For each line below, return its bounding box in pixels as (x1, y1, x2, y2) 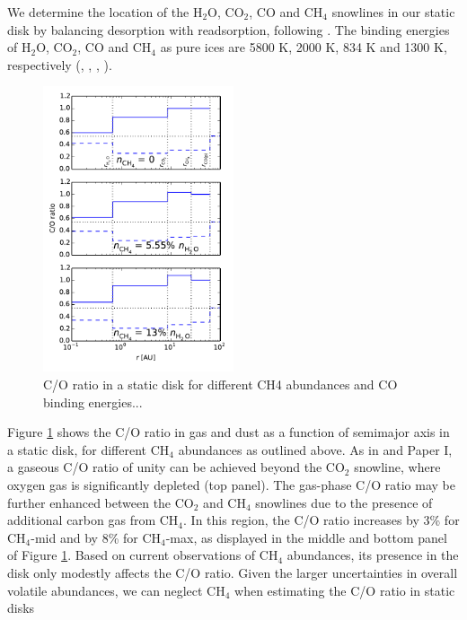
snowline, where (354, 458, 441, 476)
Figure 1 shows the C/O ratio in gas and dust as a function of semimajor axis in (7, 423, 450, 441)
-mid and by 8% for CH (31, 528, 162, 546)
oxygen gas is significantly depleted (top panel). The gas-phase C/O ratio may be (7, 475, 455, 493)
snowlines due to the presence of (255, 493, 433, 511)
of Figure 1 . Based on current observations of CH (7, 546, 278, 564)
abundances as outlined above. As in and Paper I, (178, 440, 453, 458)
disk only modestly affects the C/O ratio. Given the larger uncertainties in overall (7, 563, 458, 581)
